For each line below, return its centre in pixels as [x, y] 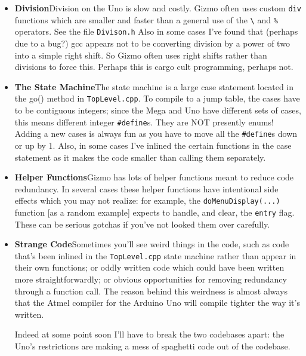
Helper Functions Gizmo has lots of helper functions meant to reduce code [154, 177]
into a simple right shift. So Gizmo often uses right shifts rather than [141, 55]
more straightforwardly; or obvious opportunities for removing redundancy [151, 279]
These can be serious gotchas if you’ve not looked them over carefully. [142, 224]
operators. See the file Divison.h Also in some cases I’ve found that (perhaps [156, 31]
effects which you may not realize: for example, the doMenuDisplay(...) [147, 200]
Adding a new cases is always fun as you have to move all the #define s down [156, 133]
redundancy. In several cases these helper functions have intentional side [146, 188]
